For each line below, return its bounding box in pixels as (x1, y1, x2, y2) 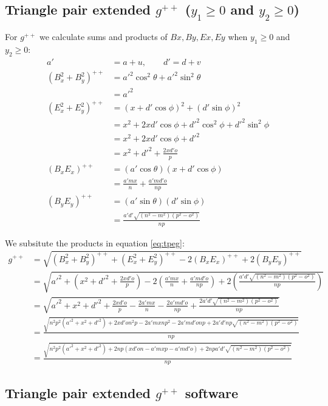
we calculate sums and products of (39, 30, 168, 42)
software (185, 384, 238, 402)
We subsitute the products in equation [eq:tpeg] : (5, 236, 185, 249)
